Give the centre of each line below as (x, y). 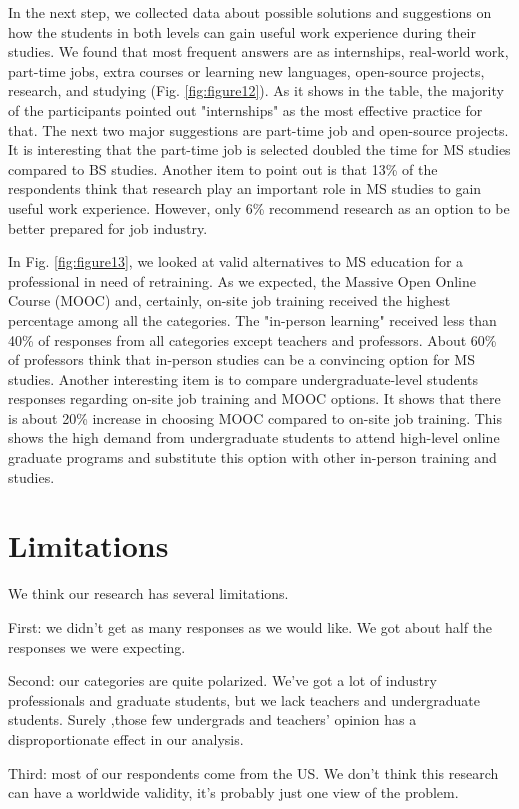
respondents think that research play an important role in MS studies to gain (245, 188)
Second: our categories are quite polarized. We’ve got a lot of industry (222, 680)
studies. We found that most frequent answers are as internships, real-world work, (258, 51)
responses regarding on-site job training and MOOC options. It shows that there (254, 398)
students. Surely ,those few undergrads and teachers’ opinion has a (212, 719)
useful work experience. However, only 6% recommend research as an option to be (259, 207)
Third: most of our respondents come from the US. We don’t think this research (253, 772)
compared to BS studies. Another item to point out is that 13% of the (223, 168)
